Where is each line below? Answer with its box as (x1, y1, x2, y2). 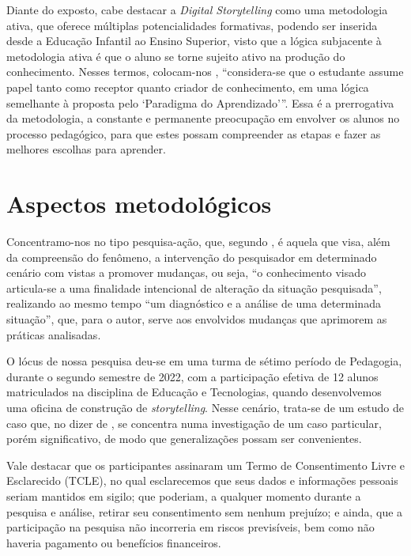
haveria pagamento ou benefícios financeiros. (6, 534, 221, 550)
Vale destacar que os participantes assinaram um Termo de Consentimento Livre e (6, 456, 405, 473)
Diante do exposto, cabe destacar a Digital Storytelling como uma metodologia (6, 2, 388, 17)
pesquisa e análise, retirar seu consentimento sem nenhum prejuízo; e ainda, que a (6, 503, 403, 520)
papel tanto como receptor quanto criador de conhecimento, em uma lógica (6, 78, 369, 95)
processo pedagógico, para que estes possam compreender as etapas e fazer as (6, 125, 381, 142)
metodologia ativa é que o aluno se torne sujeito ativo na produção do (6, 47, 345, 64)
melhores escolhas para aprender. (6, 141, 166, 157)
